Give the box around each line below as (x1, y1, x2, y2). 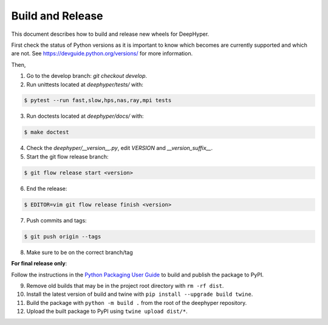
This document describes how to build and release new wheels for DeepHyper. (11, 30, 210, 38)
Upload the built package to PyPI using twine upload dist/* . (26, 307, 188, 315)
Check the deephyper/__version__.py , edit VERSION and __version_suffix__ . (26, 145, 213, 152)
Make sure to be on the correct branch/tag (26, 248, 133, 256)
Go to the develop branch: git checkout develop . (26, 72, 148, 80)
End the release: (26, 185, 67, 192)
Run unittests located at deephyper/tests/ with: (26, 81, 144, 88)
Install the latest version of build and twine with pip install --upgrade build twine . (26, 290, 253, 298)
